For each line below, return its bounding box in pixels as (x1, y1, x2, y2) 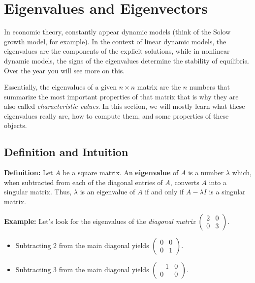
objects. (4, 120, 27, 130)
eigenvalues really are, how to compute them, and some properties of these (4, 110, 229, 121)
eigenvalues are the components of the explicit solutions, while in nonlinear (4, 46, 230, 56)
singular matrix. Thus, (4, 187, 72, 197)
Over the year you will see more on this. (4, 65, 125, 75)
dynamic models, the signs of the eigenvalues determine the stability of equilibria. (4, 55, 250, 65)
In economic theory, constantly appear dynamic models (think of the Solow (4, 27, 231, 37)
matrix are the (137, 82, 181, 92)
